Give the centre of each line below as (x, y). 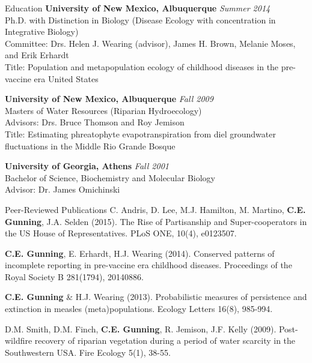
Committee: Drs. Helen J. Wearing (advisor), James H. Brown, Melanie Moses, (150, 43)
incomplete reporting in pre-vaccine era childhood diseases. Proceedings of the (148, 265)
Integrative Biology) (42, 31)
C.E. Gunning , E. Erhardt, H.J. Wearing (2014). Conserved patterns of (140, 253)
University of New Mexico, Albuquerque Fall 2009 (109, 99)
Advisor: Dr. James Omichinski (63, 189)
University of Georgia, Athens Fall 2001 (87, 166)
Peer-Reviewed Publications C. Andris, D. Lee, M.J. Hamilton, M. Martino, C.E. (155, 209)
